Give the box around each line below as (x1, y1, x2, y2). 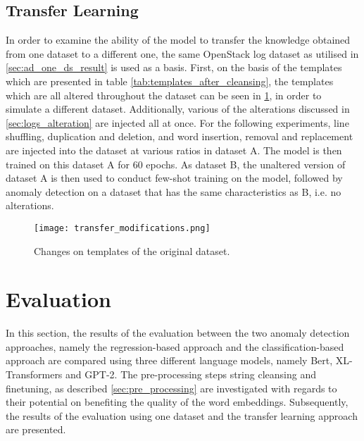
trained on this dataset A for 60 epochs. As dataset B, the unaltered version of (6, 156, 346, 171)
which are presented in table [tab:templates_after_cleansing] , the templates (6, 73, 334, 88)
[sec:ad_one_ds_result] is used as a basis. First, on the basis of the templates (6, 60, 342, 75)
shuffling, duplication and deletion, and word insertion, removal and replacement (6, 129, 353, 144)
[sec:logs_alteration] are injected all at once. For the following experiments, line (6, 115, 349, 130)
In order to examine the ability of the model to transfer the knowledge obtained (6, 32, 351, 47)
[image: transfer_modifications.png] (34, 223, 211, 233)
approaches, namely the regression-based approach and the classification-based (6, 339, 344, 354)
